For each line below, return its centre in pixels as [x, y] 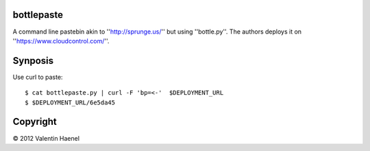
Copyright [35, 122]
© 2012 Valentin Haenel [46, 138]
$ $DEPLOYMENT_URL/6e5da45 [70, 102]
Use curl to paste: [38, 77]
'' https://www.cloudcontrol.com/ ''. [61, 40]
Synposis [33, 61]
